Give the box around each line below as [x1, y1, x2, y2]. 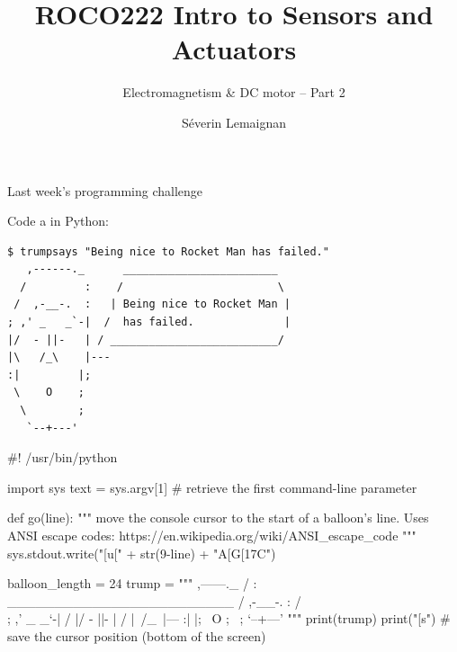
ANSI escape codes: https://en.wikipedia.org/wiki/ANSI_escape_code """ [7, 526, 417, 544]
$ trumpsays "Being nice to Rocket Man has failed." [7, 245, 329, 258]
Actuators [171, 31, 297, 67]
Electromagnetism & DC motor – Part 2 [122, 83, 345, 102]
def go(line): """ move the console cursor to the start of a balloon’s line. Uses [7, 508, 429, 527]
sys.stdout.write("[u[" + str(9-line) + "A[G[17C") [7, 543, 276, 562]
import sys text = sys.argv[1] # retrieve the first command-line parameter [7, 478, 417, 496]
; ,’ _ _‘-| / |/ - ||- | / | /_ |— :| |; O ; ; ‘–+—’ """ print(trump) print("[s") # [7, 609, 451, 628]
